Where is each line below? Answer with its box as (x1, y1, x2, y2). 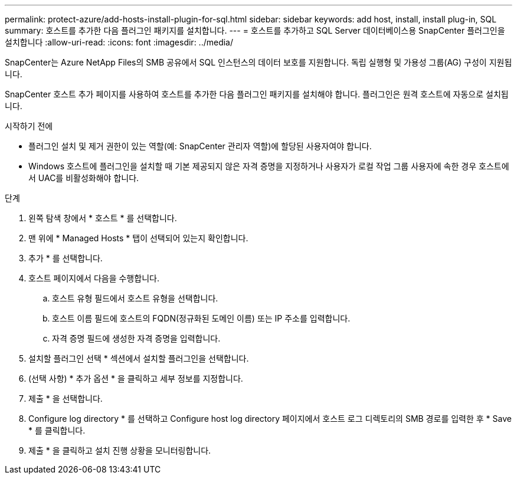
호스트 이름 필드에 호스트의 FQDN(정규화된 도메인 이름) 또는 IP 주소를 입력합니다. (52, 313, 351, 323)
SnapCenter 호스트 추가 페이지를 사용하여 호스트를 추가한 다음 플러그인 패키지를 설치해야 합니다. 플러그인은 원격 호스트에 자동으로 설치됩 (5, 89, 509, 99)
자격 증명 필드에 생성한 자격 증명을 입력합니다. (52, 333, 221, 343)
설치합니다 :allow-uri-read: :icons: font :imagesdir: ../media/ (5, 37, 234, 47)
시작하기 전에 (5, 121, 53, 131)
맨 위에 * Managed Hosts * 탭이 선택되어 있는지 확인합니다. (28, 233, 248, 243)
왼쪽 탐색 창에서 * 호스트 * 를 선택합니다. (28, 213, 177, 223)
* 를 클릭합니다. (28, 425, 86, 435)
